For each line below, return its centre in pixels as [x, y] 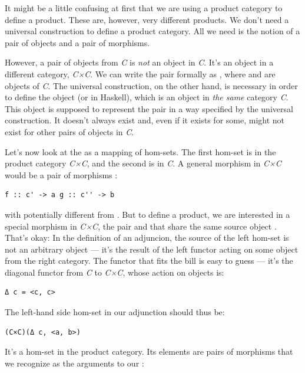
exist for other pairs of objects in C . [69, 131]
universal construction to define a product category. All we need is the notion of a [152, 31]
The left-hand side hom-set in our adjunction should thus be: [115, 312]
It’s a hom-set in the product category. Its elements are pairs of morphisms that [149, 351]
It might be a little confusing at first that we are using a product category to [144, 8]
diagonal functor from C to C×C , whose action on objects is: [115, 272]
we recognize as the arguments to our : [74, 363]
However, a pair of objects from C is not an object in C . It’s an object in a [139, 62]
